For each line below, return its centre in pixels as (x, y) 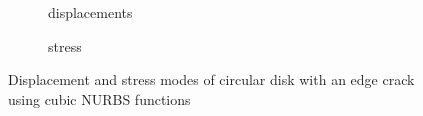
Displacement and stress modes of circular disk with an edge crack (211, 79)
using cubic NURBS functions (99, 98)
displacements (90, 12)
